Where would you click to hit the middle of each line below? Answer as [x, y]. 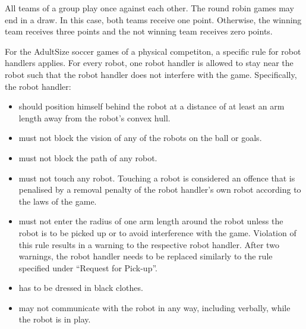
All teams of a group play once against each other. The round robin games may [149, 8]
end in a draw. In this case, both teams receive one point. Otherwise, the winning [153, 19]
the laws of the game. [58, 201]
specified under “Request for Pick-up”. [88, 267]
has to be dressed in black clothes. [81, 288]
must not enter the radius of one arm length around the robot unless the [151, 221]
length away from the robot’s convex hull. [94, 117]
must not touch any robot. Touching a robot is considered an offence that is [157, 178]
